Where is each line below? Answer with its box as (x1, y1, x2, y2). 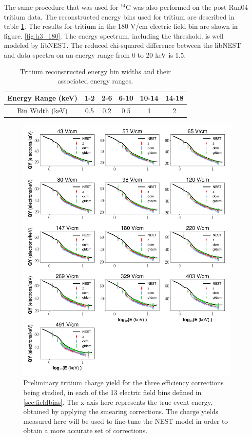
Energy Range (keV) (7, 92, 78, 103)
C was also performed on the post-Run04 (126, 2, 248, 12)
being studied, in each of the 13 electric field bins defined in (23, 387, 202, 397)
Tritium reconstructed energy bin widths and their (20, 66, 171, 76)
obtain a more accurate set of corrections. (23, 425, 148, 436)
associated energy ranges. (58, 76, 133, 86)
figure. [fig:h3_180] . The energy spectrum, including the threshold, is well (4, 30, 224, 41)
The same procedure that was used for (4, 2, 118, 12)
